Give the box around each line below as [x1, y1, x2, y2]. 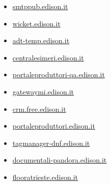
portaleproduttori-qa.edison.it [12, 69, 105, 80]
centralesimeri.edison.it [12, 52, 84, 63]
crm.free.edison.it [12, 103, 66, 114]
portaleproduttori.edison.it [12, 120, 95, 131]
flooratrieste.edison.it [12, 171, 78, 182]
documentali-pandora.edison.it [12, 155, 107, 165]
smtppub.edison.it [12, 1, 68, 11]
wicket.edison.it [12, 18, 61, 28]
